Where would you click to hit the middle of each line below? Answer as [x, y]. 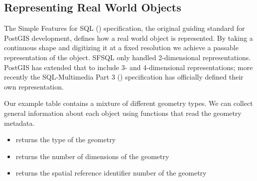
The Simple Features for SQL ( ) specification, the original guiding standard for [125, 28]
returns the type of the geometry [66, 139]
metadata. [19, 123]
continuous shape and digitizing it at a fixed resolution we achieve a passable [121, 47]
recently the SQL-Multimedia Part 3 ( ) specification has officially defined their [124, 77]
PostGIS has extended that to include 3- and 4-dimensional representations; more [128, 67]
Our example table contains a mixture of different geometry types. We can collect [128, 103]
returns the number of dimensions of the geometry [92, 156]
